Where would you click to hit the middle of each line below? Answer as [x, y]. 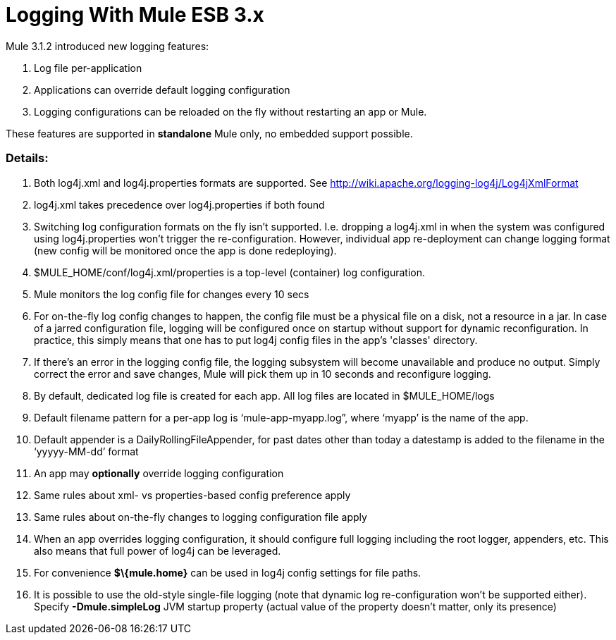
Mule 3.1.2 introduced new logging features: [107, 46]
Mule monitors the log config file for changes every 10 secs [172, 294]
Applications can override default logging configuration [162, 90]
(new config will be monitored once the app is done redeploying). [185, 250]
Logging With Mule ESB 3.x [135, 15]
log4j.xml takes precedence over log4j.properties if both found [179, 204]
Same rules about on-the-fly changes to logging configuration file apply [201, 517]
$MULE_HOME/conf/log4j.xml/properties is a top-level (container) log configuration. [230, 272]
